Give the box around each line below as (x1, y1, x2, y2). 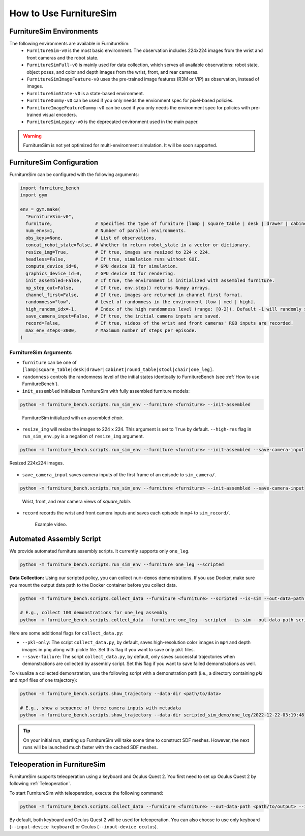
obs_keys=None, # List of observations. (25, 235, 157, 241)
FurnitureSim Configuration (9, 158, 99, 166)
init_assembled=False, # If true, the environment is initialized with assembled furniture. (25, 278, 275, 283)
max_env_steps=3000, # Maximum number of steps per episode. (25, 327, 197, 333)
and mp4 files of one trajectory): (9, 677, 77, 683)
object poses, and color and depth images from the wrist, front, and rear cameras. (26, 69, 199, 75)
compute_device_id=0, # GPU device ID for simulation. (25, 264, 178, 269)
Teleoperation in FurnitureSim (9, 760, 106, 768)
